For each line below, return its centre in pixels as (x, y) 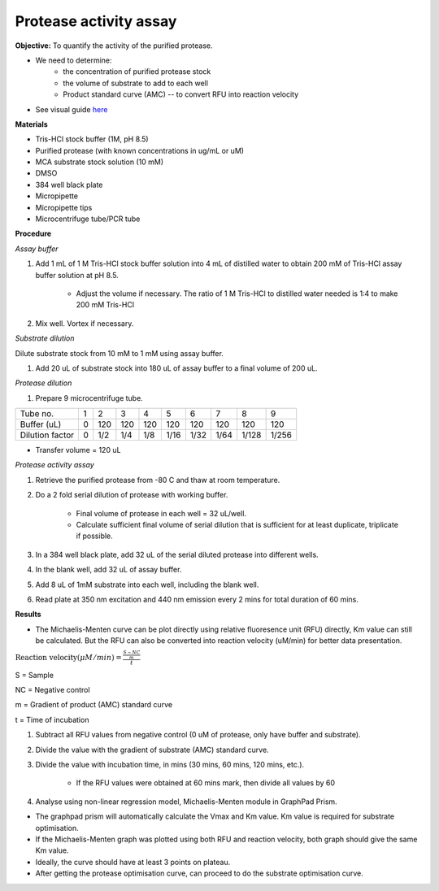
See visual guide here (72, 109)
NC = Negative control (52, 690)
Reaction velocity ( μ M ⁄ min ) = (68, 658)
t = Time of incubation (52, 719)
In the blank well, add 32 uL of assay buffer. (109, 570)
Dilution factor (47, 435)
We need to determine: (74, 60)
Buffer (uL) (41, 424)
